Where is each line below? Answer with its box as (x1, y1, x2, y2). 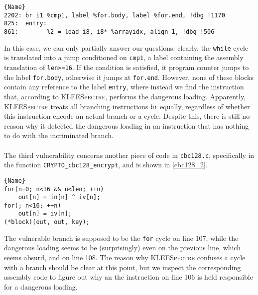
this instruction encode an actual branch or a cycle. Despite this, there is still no (4, 111, 250, 121)
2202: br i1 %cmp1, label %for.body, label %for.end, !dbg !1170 (4, 11, 225, 19)
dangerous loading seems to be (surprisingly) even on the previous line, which (4, 242, 241, 253)
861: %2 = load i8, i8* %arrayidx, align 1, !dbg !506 (4, 28, 215, 35)
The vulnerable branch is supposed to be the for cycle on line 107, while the (4, 232, 239, 243)
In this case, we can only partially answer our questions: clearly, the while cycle (4, 42, 249, 53)
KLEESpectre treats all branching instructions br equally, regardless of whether (4, 101, 250, 111)
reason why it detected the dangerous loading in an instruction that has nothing (4, 120, 249, 131)
